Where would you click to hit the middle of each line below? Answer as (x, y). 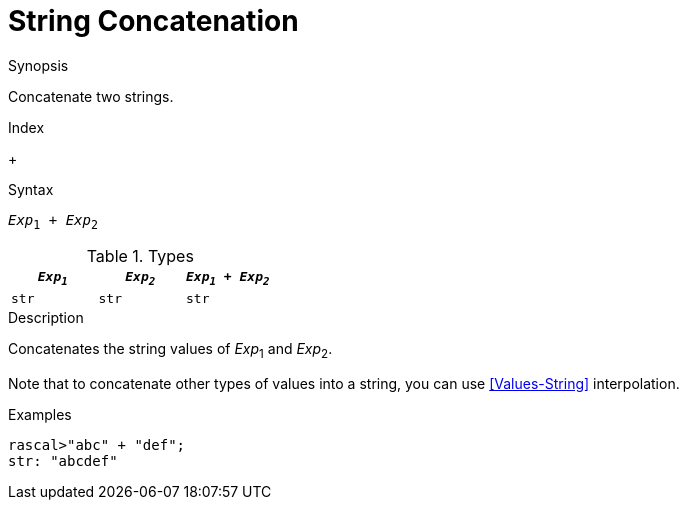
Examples (40, 414)
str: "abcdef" (63, 460)
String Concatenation (153, 21)
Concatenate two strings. (91, 96)
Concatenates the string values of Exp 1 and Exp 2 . (170, 350)
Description (46, 318)
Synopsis (38, 65)
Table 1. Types (140, 255)
